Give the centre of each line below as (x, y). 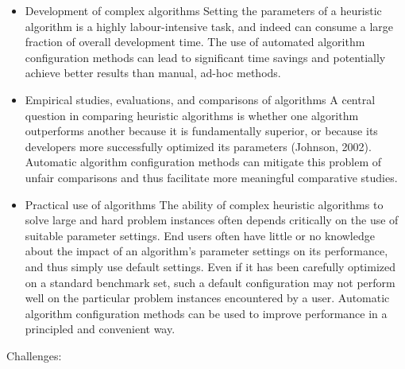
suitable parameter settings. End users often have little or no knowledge (200, 235)
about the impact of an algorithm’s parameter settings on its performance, (206, 251)
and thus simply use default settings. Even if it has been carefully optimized (210, 266)
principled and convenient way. (100, 329)
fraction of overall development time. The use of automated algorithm (195, 42)
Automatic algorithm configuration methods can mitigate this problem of (203, 162)
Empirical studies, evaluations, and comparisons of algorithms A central (200, 99)
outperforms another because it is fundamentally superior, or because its (201, 131)
